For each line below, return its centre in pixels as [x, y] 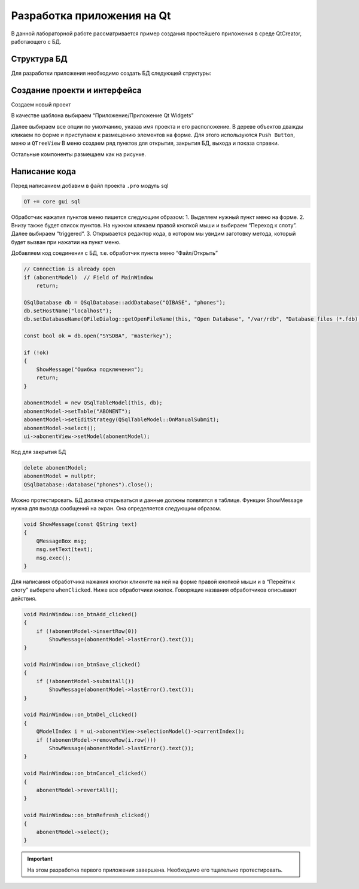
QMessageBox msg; [62, 541]
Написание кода [43, 171]
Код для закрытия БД [39, 452]
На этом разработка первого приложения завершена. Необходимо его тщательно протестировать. [155, 870]
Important [40, 859]
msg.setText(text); [65, 549]
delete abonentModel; [55, 468]
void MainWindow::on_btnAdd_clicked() [80, 614]
